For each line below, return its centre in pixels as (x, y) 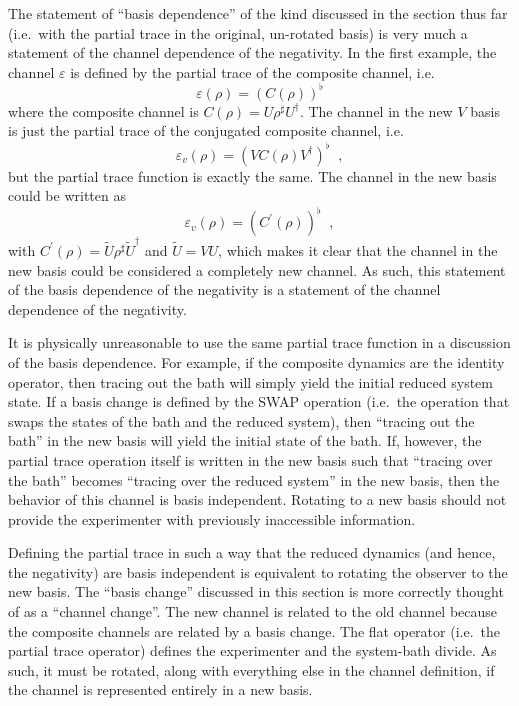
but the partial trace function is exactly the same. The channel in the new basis (252, 175)
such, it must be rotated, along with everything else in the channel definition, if (251, 669)
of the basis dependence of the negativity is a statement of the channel (224, 289)
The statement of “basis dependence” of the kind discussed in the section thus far (258, 13)
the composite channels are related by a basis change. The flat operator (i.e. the (254, 630)
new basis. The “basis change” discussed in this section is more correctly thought (256, 591)
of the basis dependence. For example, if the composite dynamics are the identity (256, 361)
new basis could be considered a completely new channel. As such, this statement (257, 269)
